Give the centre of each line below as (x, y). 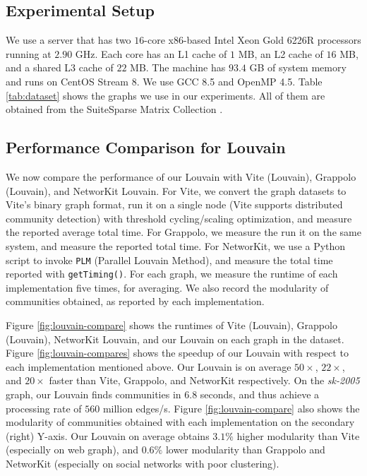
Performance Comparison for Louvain (146, 147)
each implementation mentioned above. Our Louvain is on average (149, 366)
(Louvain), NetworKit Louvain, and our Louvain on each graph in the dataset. (175, 339)
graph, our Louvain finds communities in (94, 394)
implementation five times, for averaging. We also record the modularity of (167, 287)
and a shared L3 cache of (60, 67)
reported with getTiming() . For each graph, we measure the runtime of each (172, 274)
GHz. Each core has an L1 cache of (151, 53)
